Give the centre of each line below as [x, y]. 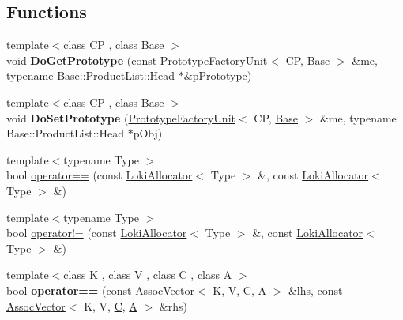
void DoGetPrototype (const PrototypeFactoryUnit [137, 60]
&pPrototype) [218, 75]
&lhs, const [315, 290]
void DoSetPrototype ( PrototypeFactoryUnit [121, 117]
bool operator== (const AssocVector [100, 290]
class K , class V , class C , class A [148, 275]
